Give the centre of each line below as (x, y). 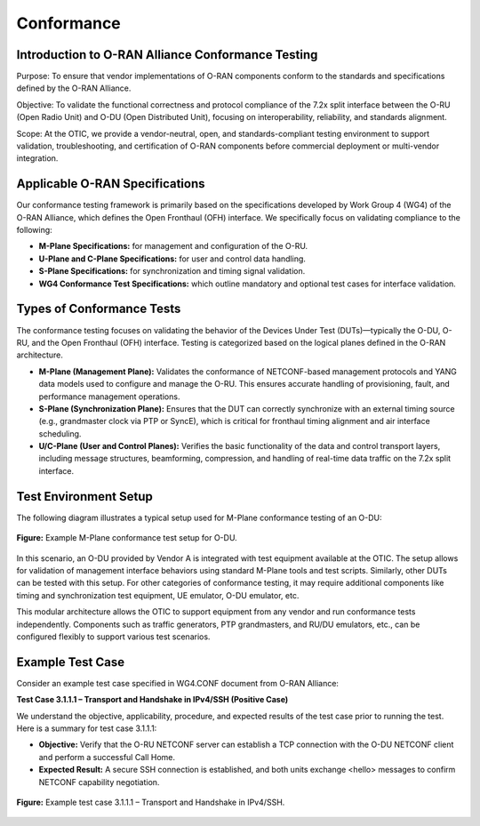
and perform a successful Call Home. (107, 757)
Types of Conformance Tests (99, 309)
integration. (37, 158)
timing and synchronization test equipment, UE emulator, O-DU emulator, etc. (158, 595)
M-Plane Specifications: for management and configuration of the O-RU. (173, 246)
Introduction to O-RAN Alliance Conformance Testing (167, 55)
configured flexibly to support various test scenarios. (113, 637)
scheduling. (60, 433)
